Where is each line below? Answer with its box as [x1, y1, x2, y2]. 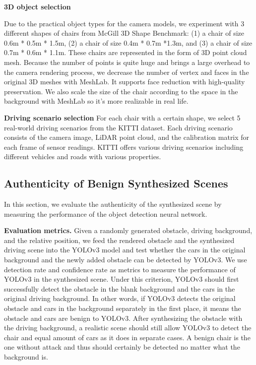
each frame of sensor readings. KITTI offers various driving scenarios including [4, 141, 244, 152]
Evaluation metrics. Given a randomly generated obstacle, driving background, [4, 225, 253, 236]
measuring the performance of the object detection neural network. [4, 208, 207, 219]
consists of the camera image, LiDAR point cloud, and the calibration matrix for [4, 132, 250, 142]
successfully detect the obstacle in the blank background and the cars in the [4, 283, 235, 294]
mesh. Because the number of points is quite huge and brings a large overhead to [4, 57, 250, 67]
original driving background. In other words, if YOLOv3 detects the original [4, 293, 236, 304]
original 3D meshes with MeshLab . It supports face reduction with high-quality [4, 76, 245, 87]
